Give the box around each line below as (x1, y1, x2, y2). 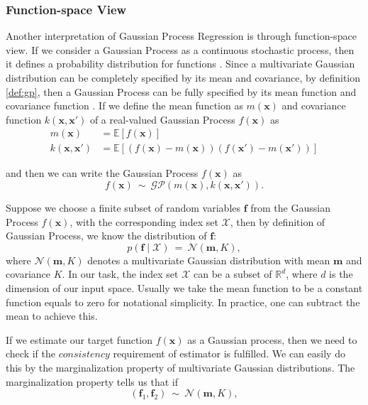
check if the (6, 346, 55, 361)
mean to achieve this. (6, 308, 98, 323)
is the (329, 266, 353, 281)
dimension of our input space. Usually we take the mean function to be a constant (6, 281, 363, 295)
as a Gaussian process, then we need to (187, 332, 357, 347)
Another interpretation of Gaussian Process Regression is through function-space (6, 28, 357, 43)
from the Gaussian (250, 200, 330, 215)
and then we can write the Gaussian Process (6, 166, 199, 180)
